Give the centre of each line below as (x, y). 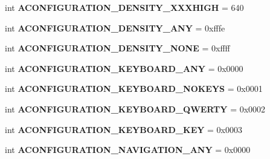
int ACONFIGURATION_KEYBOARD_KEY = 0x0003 (124, 129)
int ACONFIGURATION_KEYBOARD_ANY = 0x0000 (124, 68)
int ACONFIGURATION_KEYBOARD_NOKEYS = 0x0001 (134, 89)
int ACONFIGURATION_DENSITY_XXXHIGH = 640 (124, 7)
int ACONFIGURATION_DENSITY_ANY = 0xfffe (115, 28)
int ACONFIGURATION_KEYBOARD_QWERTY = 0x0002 (135, 109)
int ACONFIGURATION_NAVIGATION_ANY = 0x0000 (128, 150)
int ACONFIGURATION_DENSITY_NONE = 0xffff (117, 48)
